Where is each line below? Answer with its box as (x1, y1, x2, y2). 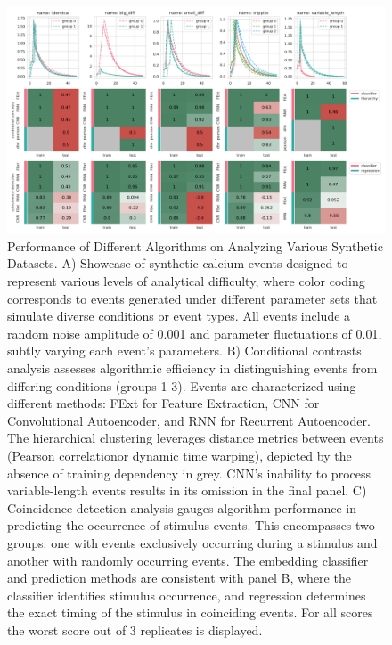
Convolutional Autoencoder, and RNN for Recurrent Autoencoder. (7, 411, 371, 429)
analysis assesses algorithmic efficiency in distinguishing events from (7, 358, 378, 377)
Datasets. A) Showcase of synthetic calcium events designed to (7, 254, 348, 273)
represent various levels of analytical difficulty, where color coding (7, 272, 365, 290)
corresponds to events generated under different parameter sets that (7, 289, 378, 307)
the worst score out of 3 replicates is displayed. (7, 620, 263, 639)
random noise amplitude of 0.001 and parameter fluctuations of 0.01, (7, 323, 382, 342)
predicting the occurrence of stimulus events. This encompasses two (7, 516, 375, 535)
